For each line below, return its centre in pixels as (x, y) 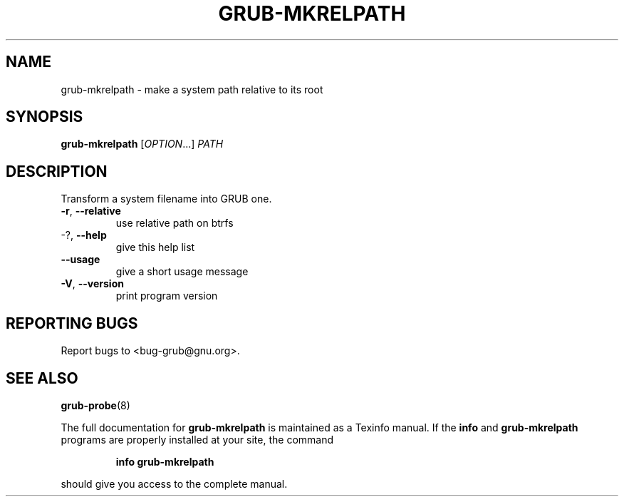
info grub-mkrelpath (165, 461)
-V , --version (92, 284)
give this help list (155, 247)
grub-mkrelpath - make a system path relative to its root (192, 89)
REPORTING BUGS (72, 323)
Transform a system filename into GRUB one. (166, 199)
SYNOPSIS (45, 117)
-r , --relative (91, 211)
